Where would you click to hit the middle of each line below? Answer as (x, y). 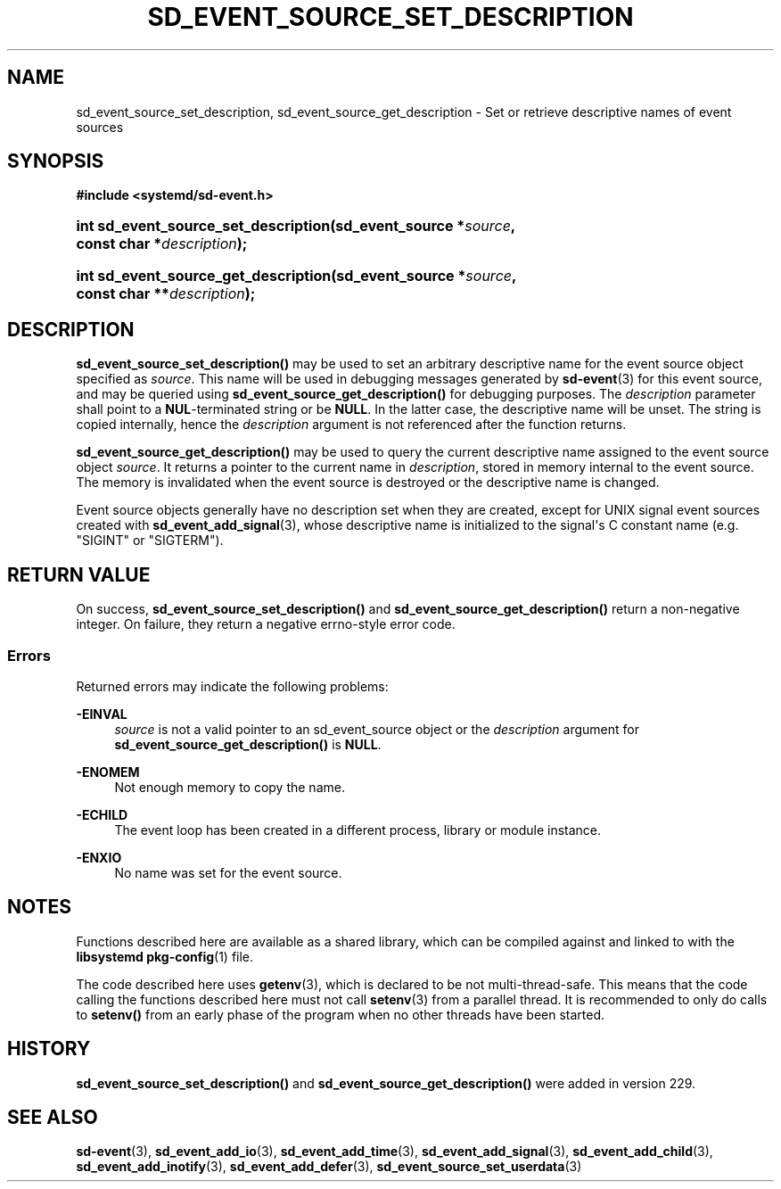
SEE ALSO (53, 1117)
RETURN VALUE (79, 574)
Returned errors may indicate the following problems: (232, 686)
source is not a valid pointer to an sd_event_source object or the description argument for (377, 729)
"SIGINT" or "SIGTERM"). (150, 541)
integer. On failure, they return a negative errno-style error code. (266, 624)
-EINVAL (102, 714)
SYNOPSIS (56, 161)
